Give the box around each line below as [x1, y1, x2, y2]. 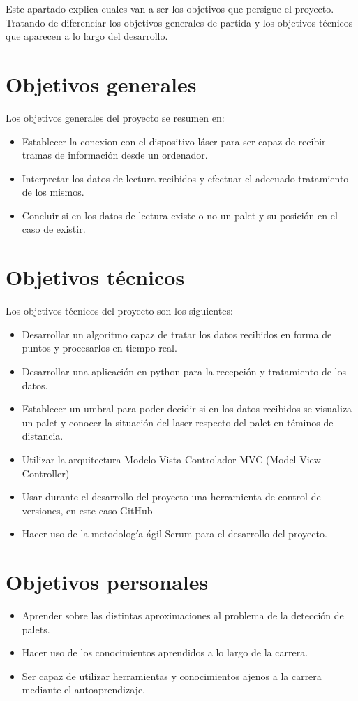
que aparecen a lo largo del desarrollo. [6, 29, 168, 43]
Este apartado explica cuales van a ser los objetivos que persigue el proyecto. [6, 1, 334, 15]
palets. [22, 621, 50, 636]
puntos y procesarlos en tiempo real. [22, 340, 177, 355]
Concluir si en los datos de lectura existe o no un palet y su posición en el [22, 208, 338, 222]
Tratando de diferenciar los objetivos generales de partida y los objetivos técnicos [6, 15, 353, 29]
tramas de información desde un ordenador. [22, 147, 208, 162]
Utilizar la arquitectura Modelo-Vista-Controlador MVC [22, 451, 263, 466]
